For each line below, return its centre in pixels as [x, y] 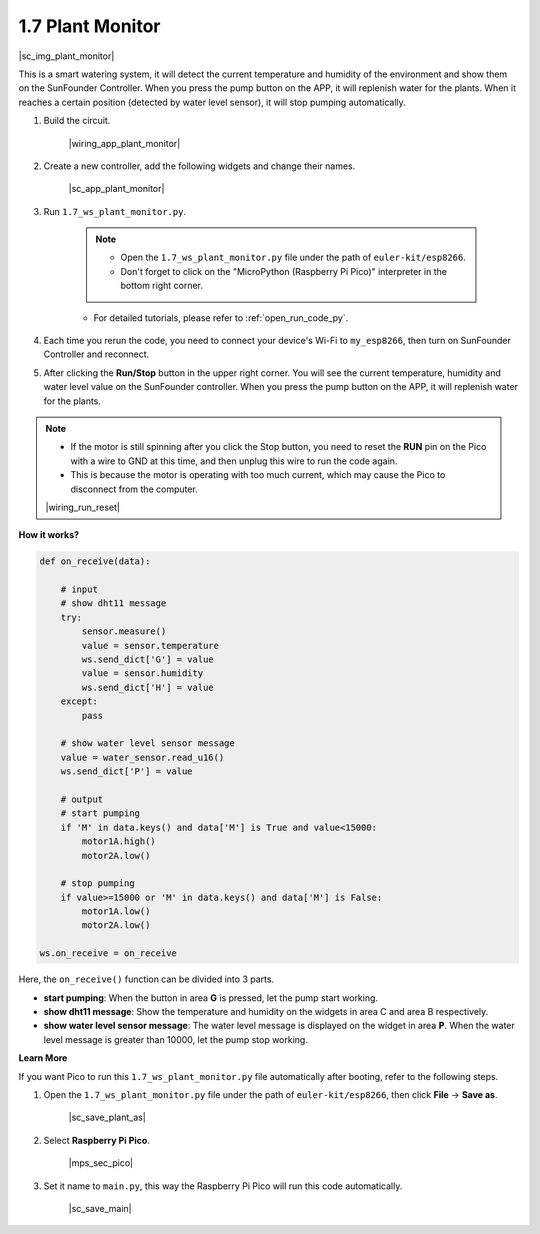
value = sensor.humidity [142, 673]
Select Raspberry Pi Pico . [96, 1140]
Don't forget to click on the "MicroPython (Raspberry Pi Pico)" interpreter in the [283, 271]
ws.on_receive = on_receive [108, 953]
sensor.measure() [124, 631]
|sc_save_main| [100, 1208]
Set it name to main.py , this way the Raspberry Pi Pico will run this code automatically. [223, 1186]
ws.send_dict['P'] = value [127, 771]
